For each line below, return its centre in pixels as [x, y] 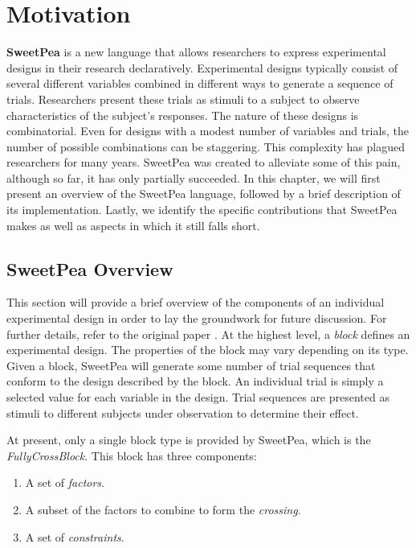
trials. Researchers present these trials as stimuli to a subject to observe [183, 99]
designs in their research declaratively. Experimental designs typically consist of [202, 67]
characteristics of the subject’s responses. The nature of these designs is [183, 115]
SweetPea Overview [90, 268]
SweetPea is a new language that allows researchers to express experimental [196, 52]
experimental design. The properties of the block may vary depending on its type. [208, 350]
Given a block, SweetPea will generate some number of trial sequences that [191, 365]
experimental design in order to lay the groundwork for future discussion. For [197, 318]
